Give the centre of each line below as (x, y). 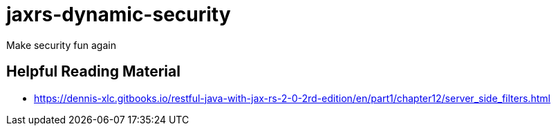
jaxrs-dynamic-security (119, 14)
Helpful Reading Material (93, 72)
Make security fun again (61, 45)
